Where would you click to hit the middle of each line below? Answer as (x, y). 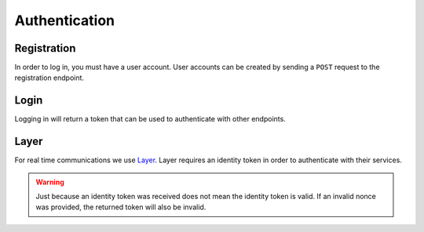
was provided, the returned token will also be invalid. (121, 207)
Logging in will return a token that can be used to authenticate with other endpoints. (150, 119)
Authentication (65, 20)
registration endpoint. (49, 78)
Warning (50, 182)
